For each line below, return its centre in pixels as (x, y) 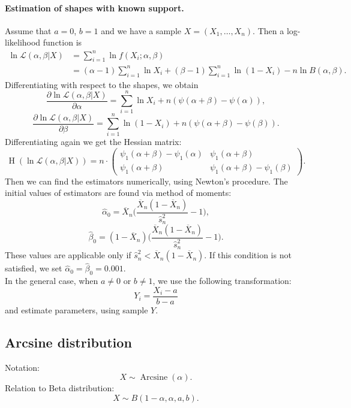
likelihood (23, 42)
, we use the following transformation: (222, 281)
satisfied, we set (34, 268)
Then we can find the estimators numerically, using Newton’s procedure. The (146, 181)
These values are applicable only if (68, 255)
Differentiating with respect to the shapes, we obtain (102, 84)
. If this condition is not (248, 255)
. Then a (268, 30)
